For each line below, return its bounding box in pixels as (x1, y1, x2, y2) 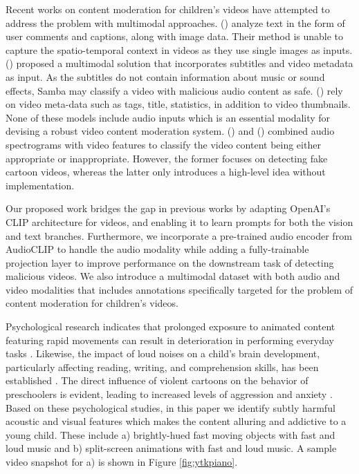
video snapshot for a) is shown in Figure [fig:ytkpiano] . (6, 455, 238, 468)
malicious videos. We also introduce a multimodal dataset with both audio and (6, 269, 340, 283)
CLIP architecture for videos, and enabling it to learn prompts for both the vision (6, 214, 353, 229)
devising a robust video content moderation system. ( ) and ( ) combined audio (6, 124, 335, 138)
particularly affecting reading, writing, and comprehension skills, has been (6, 359, 319, 374)
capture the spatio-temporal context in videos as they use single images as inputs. (6, 42, 353, 57)
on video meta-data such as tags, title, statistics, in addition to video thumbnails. (6, 97, 351, 111)
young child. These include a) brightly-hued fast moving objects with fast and (6, 427, 335, 442)
